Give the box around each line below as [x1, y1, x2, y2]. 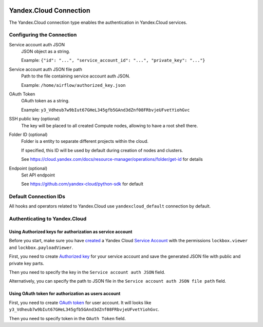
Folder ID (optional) [9, 132, 48, 137]
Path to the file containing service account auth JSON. [21, 73, 131, 79]
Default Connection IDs [9, 193, 65, 200]
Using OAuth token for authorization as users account [9, 290, 121, 297]
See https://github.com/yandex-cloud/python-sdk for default [21, 181, 144, 187]
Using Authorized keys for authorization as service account [9, 229, 132, 234]
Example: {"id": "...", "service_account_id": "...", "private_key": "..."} [21, 58, 206, 63]
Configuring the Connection [9, 32, 77, 38]
